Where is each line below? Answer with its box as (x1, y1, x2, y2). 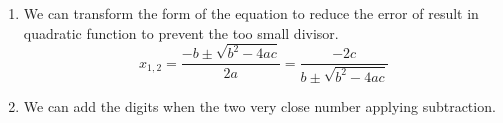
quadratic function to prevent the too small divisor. (23, 22, 339, 43)
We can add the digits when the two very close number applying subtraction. (23, 95, 496, 116)
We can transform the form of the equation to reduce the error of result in (23, 3, 479, 23)
